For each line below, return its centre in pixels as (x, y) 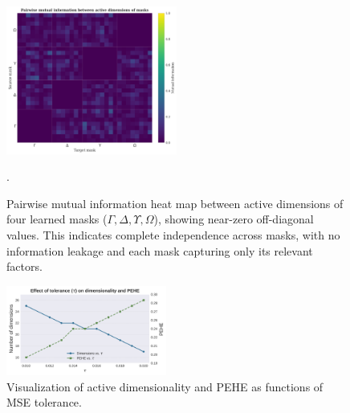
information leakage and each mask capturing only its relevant (160, 250)
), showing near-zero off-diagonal (234, 219)
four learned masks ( (57, 219)
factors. (24, 266)
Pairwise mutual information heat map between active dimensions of (175, 203)
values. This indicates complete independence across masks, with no (173, 235)
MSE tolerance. (44, 402)
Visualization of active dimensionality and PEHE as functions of (165, 386)
